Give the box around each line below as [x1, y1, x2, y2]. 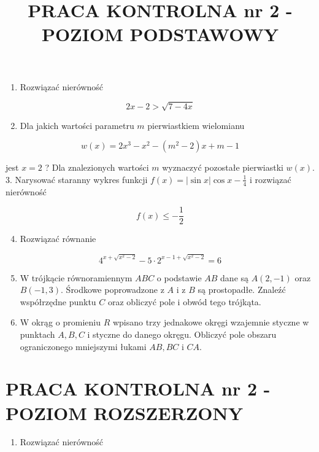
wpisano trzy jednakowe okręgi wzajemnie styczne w [112, 316, 309, 329]
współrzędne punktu [20, 295, 96, 308]
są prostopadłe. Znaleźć [198, 283, 286, 296]
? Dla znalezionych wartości [45, 161, 149, 174]
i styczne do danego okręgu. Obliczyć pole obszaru [87, 327, 277, 340]
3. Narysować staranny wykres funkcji [6, 173, 148, 185]
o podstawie [156, 271, 202, 284]
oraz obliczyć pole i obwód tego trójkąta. [107, 295, 261, 308]
